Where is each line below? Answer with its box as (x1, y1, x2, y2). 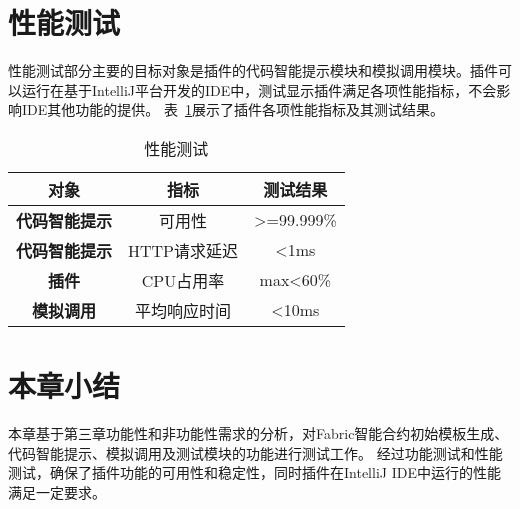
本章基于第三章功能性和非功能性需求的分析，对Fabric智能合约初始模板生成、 (8, 423, 509, 444)
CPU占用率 (141, 268, 225, 292)
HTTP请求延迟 (128, 238, 239, 262)
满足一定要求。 (8, 481, 106, 502)
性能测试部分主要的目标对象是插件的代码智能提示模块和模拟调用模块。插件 (8, 60, 498, 81)
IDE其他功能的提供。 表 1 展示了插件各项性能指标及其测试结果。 (21, 99, 444, 120)
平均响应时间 (135, 298, 232, 322)
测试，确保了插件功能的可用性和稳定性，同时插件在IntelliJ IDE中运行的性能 (8, 462, 501, 483)
